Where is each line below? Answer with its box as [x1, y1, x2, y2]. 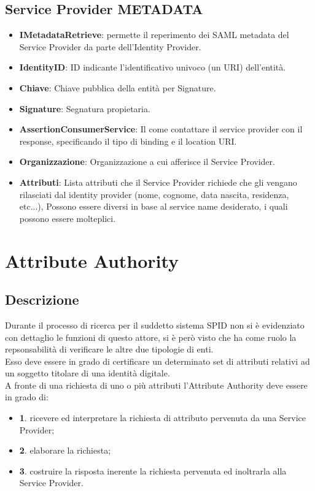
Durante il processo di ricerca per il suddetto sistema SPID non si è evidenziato [5, 318, 305, 331]
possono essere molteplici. [19, 211, 116, 224]
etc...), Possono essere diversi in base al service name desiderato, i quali [19, 200, 288, 213]
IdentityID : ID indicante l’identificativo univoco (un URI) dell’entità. [19, 61, 286, 74]
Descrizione [5, 290, 79, 309]
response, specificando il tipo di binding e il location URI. [19, 134, 237, 147]
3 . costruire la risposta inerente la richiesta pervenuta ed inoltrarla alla [19, 464, 287, 477]
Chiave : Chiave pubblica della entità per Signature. [19, 81, 216, 94]
